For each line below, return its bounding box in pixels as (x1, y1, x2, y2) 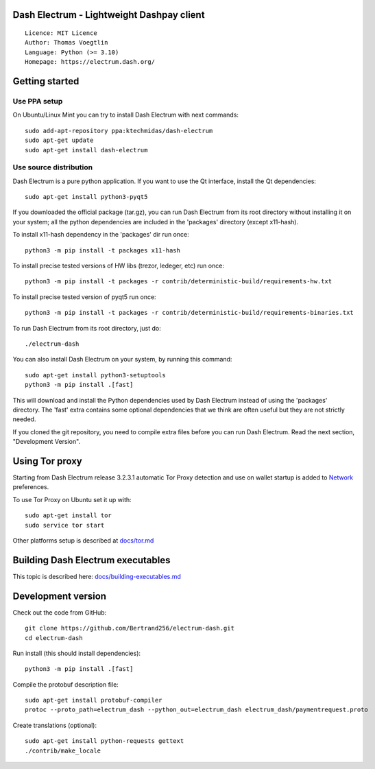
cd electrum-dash (25, 634, 83, 641)
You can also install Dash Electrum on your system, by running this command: (12, 355, 232, 364)
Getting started (12, 75, 80, 87)
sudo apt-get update (25, 137, 94, 144)
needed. (12, 415, 36, 423)
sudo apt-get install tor (25, 512, 112, 519)
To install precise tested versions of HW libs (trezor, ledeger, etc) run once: (12, 261, 224, 270)
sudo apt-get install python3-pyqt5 (25, 193, 148, 201)
